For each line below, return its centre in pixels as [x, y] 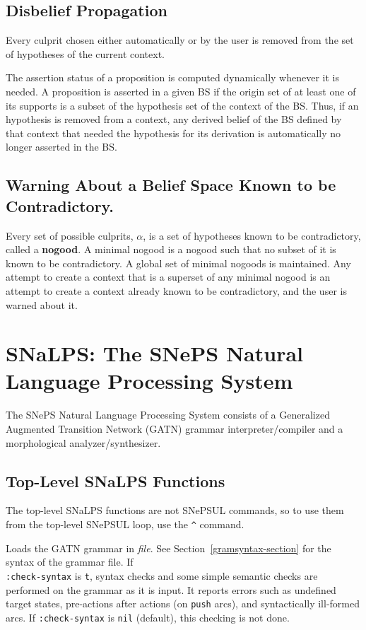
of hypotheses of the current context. [85, 53]
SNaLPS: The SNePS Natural [155, 353]
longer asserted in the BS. [61, 147]
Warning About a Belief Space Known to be [171, 185]
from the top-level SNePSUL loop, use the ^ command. [125, 524]
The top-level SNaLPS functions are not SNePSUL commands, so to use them [175, 510]
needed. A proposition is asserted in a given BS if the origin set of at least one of [181, 91]
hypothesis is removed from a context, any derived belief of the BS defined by [174, 119]
